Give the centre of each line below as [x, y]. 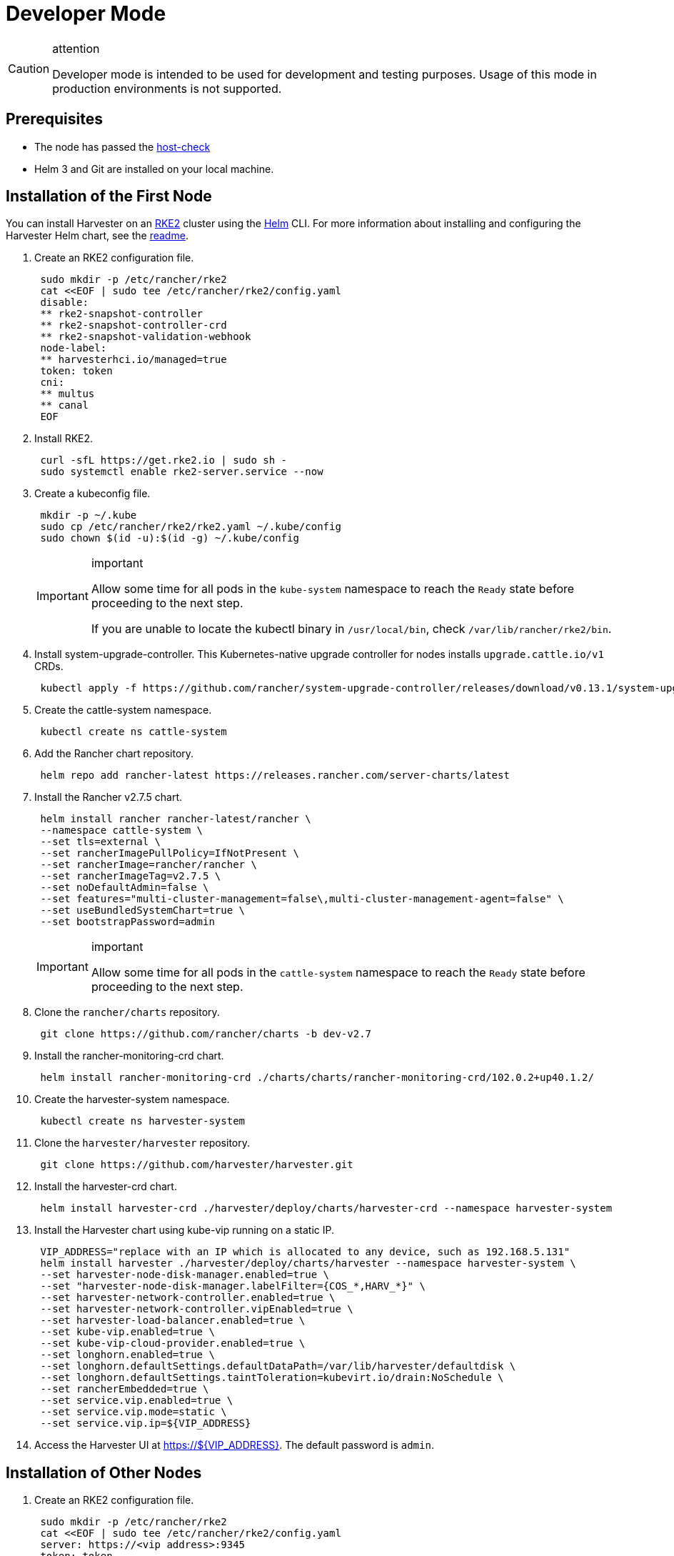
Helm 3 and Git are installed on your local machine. [154, 169]
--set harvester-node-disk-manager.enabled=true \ [185, 1275]
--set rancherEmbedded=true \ [125, 1389]
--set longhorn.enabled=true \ [127, 1355]
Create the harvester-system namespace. [132, 1099]
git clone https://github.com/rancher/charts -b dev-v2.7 [206, 1034]
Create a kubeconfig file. [92, 494]
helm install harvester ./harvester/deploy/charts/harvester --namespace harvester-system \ [308, 1263]
